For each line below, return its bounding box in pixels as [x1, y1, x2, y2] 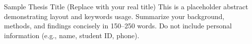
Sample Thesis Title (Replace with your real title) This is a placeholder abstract [4, 1, 249, 11]
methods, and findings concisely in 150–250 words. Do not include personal [4, 21, 232, 31]
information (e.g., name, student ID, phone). [4, 30, 139, 40]
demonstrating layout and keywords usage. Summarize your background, [4, 11, 225, 21]
